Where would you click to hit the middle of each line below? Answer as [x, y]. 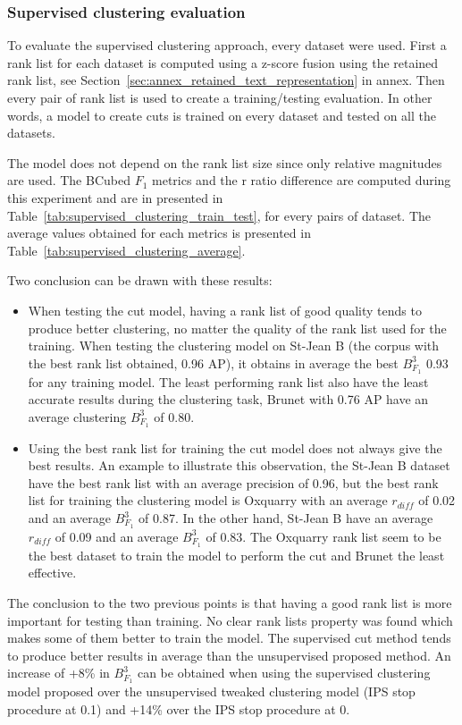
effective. [52, 573]
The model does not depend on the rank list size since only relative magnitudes [225, 162]
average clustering [77, 416]
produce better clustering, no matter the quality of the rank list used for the [237, 328]
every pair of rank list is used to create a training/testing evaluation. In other [220, 97]
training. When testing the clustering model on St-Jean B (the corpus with [234, 346]
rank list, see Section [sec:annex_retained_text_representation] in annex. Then [226, 80]
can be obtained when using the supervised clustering [284, 673]
